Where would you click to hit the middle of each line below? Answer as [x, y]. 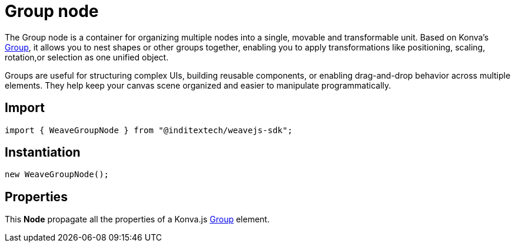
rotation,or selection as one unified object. [87, 57]
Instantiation [43, 153]
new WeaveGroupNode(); [57, 175]
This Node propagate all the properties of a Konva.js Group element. [137, 219]
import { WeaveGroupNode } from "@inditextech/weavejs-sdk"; [149, 130]
